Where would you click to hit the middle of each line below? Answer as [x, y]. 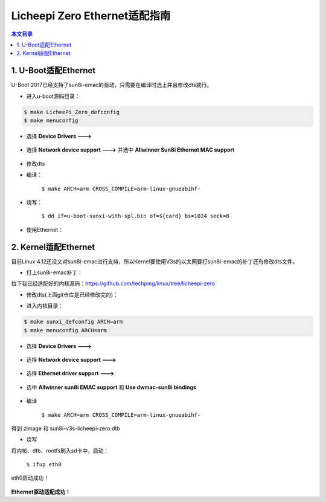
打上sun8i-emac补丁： [54, 272]
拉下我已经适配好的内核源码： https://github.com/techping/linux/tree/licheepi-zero [113, 283]
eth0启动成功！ [30, 478]
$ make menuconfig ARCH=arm [65, 330]
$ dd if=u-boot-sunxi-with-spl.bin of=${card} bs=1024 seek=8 [135, 216]
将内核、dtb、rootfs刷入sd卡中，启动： [60, 451]
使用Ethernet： [45, 230]
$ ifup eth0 [44, 465]
